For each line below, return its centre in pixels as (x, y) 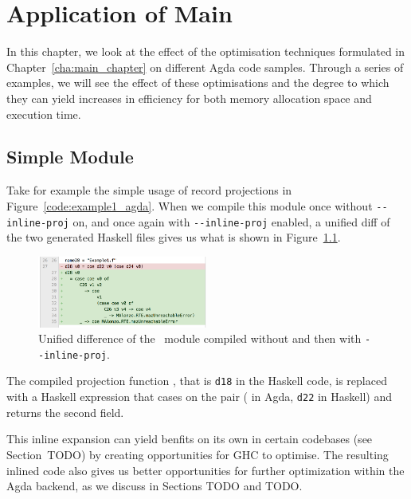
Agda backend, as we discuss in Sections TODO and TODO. (155, 486)
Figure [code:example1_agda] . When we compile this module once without (190, 205)
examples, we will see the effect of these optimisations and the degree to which (198, 83)
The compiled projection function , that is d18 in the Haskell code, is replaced (197, 381)
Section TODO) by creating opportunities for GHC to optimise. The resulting (198, 454)
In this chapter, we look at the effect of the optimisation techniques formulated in (206, 51)
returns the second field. (65, 412)
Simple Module (70, 157)
